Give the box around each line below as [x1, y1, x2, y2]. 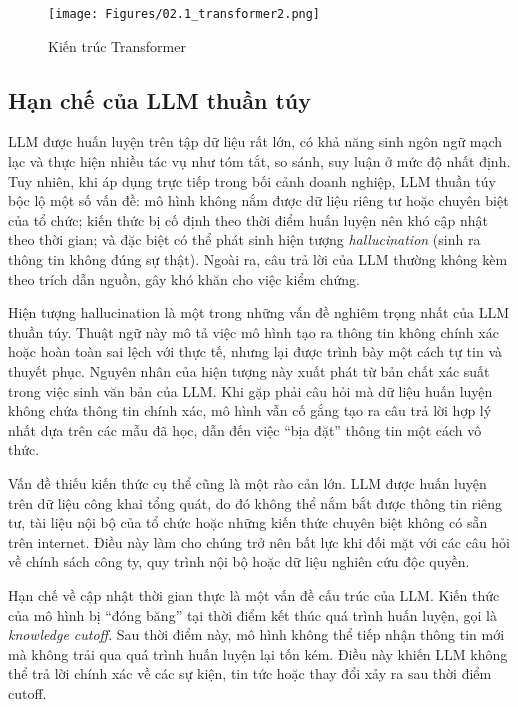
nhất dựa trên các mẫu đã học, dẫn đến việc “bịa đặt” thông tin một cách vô [8, 419, 482, 440]
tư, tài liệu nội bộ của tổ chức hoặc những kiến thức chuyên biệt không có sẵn [8, 512, 488, 533]
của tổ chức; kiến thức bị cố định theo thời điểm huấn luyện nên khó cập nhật [8, 209, 488, 230]
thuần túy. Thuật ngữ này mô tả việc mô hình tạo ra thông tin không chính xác [8, 321, 499, 342]
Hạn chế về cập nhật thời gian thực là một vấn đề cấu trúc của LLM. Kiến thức [8, 584, 500, 605]
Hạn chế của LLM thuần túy [8, 84, 311, 115]
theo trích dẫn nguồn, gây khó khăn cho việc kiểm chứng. [8, 268, 361, 289]
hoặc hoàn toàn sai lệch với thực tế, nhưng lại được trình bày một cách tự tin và [8, 341, 503, 362]
